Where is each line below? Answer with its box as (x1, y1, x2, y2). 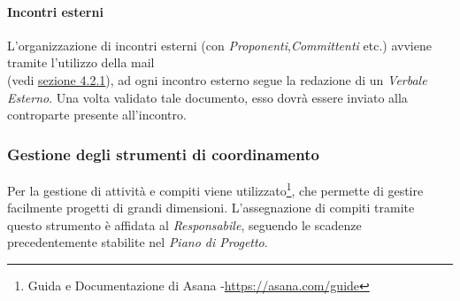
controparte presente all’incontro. (7, 105, 187, 124)
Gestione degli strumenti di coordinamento (7, 143, 319, 165)
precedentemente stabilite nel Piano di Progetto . (7, 233, 268, 251)
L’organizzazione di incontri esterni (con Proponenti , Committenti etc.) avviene (7, 35, 432, 54)
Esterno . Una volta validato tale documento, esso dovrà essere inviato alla (7, 88, 408, 106)
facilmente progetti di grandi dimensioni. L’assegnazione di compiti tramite (7, 198, 415, 217)
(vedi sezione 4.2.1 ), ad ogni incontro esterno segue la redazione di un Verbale (7, 70, 427, 89)
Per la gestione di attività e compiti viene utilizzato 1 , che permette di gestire (7, 178, 424, 199)
